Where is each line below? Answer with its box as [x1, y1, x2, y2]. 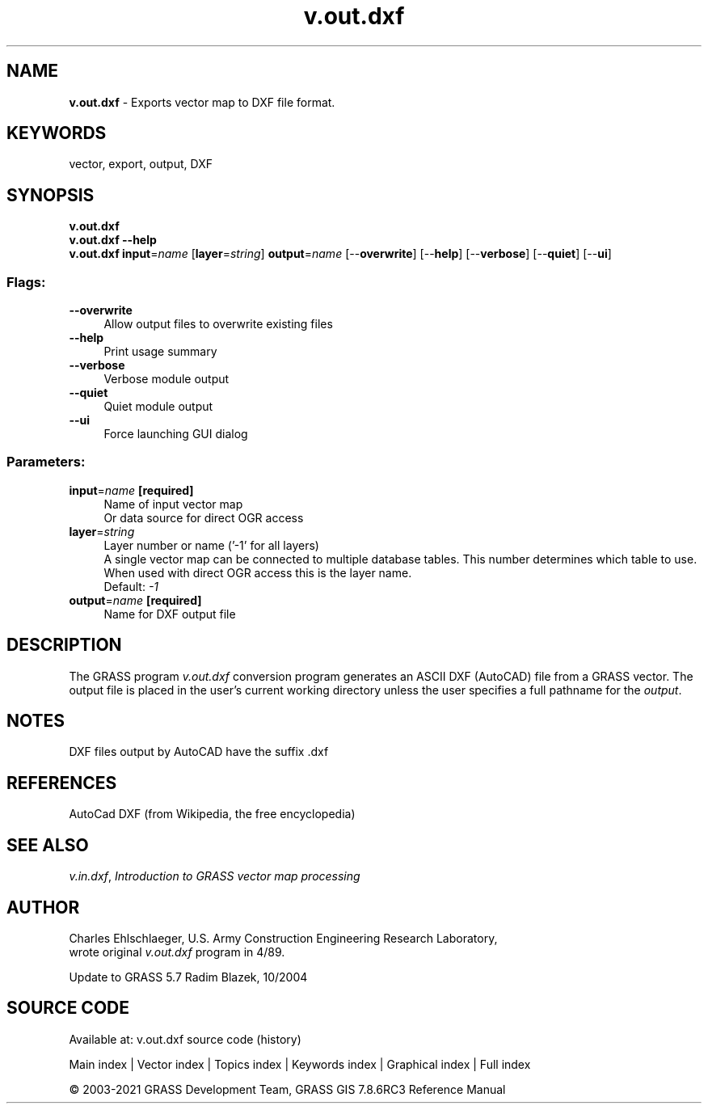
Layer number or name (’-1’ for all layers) [103, 538, 319, 552]
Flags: [6, 273, 46, 290]
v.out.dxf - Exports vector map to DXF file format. [69, 95, 335, 109]
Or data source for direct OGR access [103, 510, 304, 525]
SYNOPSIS [6, 184, 95, 205]
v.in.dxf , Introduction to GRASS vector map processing [69, 869, 360, 884]
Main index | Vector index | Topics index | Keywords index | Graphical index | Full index [69, 1057, 531, 1071]
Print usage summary [103, 344, 217, 359]
